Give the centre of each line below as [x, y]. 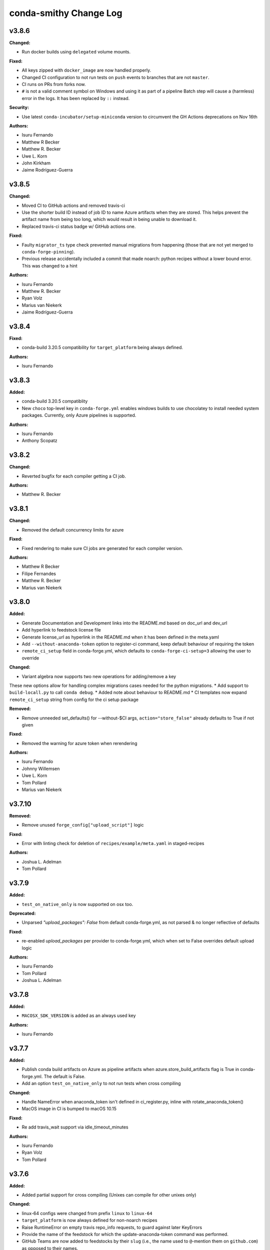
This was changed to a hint [49, 265]
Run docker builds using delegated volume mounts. [76, 52]
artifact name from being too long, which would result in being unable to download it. [109, 219]
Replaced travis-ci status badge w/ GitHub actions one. [79, 226]
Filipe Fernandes [39, 573]
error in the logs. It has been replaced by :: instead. [76, 98]
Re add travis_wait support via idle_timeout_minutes [75, 1127]
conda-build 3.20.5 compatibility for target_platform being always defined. [102, 347]
